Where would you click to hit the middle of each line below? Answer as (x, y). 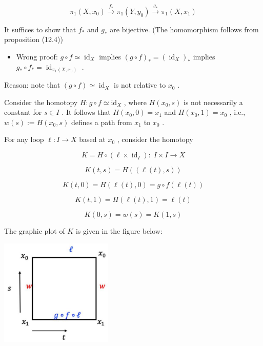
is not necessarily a (213, 102)
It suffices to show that (40, 29)
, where (135, 102)
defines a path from (102, 122)
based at (92, 139)
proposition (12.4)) (34, 39)
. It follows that (86, 112)
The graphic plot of (35, 231)
